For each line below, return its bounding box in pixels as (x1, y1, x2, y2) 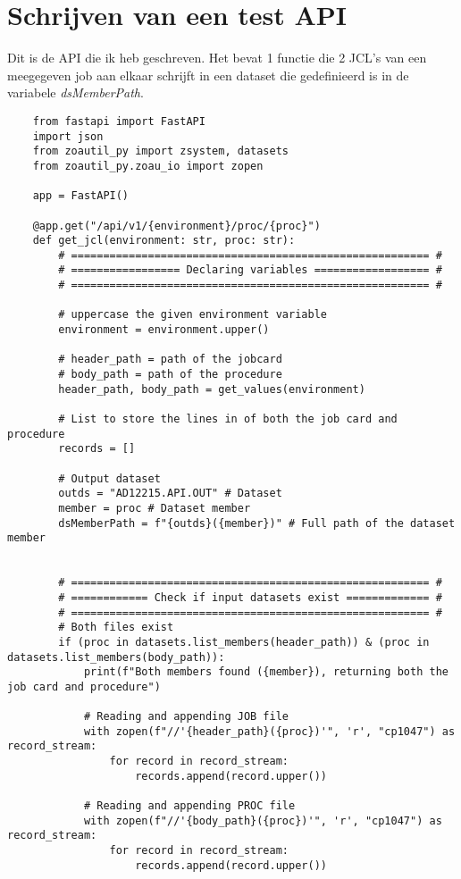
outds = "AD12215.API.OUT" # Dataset (58, 487, 282, 500)
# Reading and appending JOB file (83, 710, 289, 724)
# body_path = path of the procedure (58, 368, 282, 381)
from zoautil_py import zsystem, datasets (32, 145, 289, 158)
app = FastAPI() (32, 189, 130, 203)
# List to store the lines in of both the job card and (58, 413, 398, 426)
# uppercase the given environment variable (58, 308, 327, 322)
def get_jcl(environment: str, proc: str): (32, 234, 296, 247)
